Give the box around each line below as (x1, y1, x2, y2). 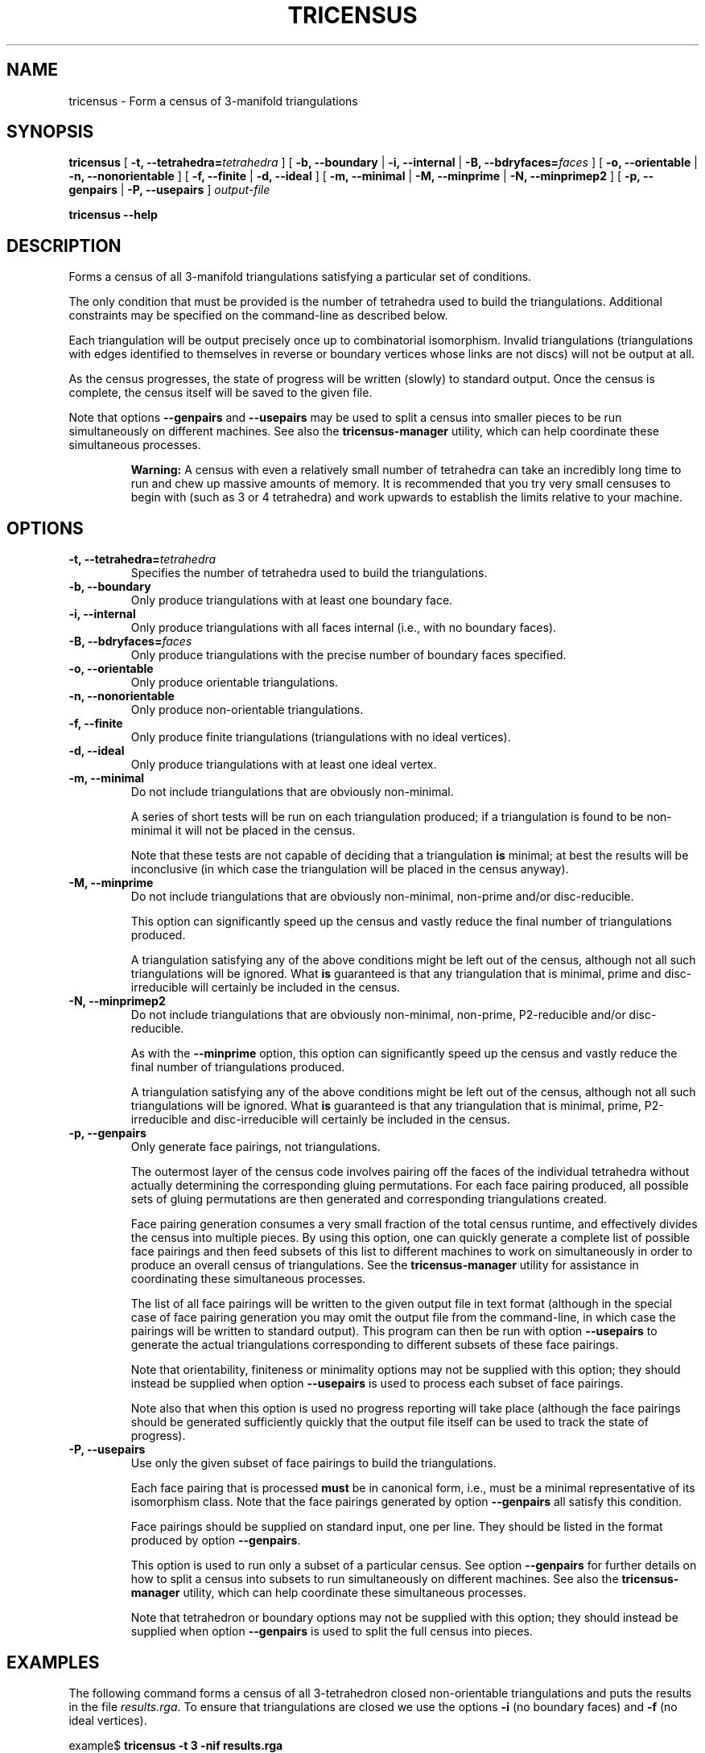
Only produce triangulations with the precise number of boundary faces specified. (130, 648, 567, 662)
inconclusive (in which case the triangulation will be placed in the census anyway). (130, 862, 569, 876)
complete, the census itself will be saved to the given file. (68, 386, 373, 400)
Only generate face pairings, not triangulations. (130, 1140, 381, 1154)
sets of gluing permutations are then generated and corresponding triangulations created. (130, 1192, 608, 1206)
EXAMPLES (6, 1652, 100, 1673)
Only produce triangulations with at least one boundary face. (130, 593, 453, 608)
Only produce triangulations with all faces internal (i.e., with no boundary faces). (130, 621, 557, 635)
